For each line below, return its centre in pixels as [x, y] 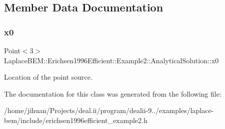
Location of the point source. [48, 77]
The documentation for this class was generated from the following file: [113, 93]
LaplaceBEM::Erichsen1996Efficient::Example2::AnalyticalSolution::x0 [111, 60]
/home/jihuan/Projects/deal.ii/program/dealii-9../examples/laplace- [109, 110]
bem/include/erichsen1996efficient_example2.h [76, 120]
